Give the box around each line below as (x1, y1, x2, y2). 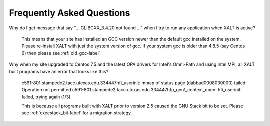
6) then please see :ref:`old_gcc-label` (21, 50, 100, 56)
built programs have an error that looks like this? (9, 68, 109, 74)
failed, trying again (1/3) (21, 94, 71, 100)
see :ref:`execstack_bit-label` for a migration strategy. (21, 110, 132, 116)
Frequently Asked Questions (9, 7, 130, 18)
